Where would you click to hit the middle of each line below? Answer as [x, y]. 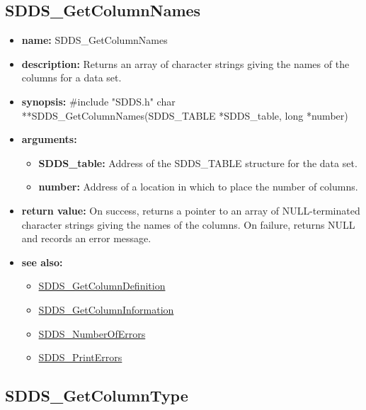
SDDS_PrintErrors [80, 357]
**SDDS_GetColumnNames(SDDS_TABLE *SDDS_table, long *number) [185, 115]
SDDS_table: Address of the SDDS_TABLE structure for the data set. [198, 163]
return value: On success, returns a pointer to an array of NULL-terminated [191, 210]
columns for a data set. [72, 78]
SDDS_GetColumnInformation [106, 309]
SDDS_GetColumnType [97, 395]
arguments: [49, 139]
